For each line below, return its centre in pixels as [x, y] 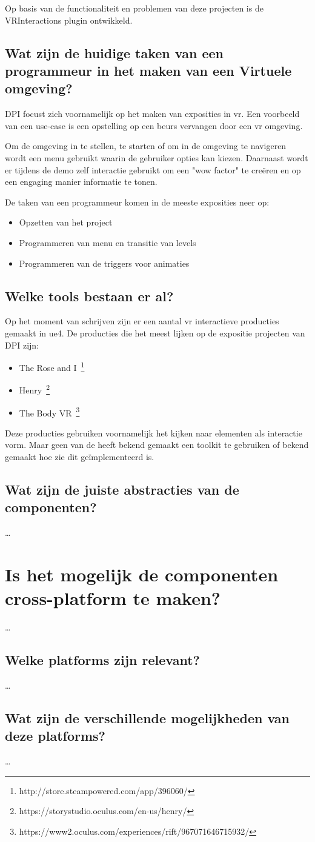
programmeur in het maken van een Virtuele [148, 70]
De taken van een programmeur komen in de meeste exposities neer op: [137, 202]
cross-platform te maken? [113, 598]
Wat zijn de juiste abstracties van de [122, 489]
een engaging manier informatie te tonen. [81, 182]
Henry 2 [35, 389]
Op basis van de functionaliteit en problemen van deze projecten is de [134, 8]
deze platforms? [55, 736]
